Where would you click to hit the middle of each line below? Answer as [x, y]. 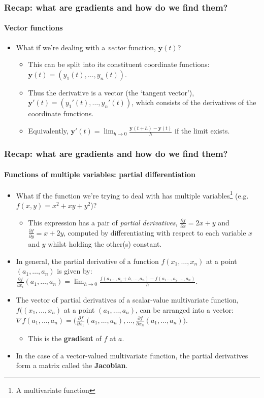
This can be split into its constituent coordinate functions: [119, 64]
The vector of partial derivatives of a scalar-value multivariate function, [127, 300]
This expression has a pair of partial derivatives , [103, 222]
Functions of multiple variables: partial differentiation [100, 174]
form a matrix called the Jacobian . [72, 365]
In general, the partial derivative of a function [87, 261]
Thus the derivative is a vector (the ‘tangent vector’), [111, 92]
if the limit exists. [202, 131]
